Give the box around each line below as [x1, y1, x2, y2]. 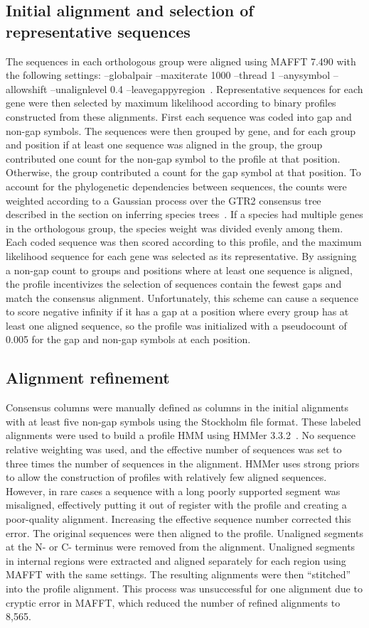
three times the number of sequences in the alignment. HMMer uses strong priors [6, 455, 360, 470]
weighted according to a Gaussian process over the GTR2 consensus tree [6, 193, 321, 207]
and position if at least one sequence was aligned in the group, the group [6, 137, 323, 152]
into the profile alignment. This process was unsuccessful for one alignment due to [6, 580, 363, 595]
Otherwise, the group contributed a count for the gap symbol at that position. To [6, 165, 361, 180]
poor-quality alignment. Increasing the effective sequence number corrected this [6, 511, 351, 526]
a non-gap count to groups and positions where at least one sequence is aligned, [6, 262, 353, 277]
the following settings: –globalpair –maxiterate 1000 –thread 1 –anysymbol [6, 67, 331, 82]
